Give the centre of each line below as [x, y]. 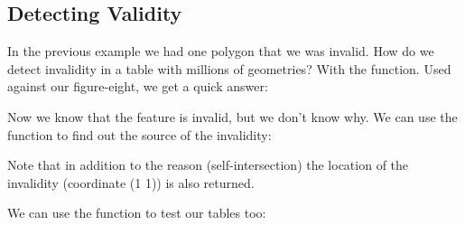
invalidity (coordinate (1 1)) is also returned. [131, 182]
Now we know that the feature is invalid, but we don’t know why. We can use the [232, 116]
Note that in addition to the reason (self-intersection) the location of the [208, 165]
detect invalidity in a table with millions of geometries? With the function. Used [229, 68]
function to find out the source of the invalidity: [139, 134]
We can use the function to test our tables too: [137, 213]
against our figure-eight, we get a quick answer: [138, 86]
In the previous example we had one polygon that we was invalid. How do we [221, 51]
